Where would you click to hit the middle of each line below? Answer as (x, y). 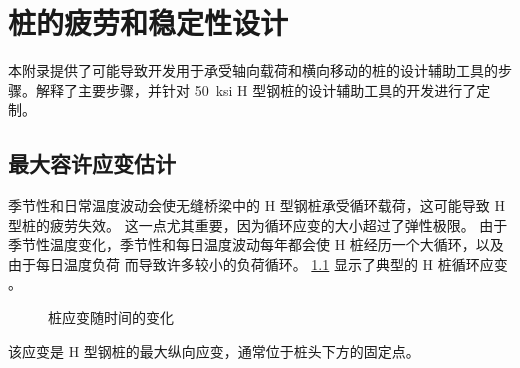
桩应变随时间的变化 (111, 317)
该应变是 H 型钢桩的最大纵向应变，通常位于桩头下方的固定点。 (214, 350)
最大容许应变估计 (92, 163)
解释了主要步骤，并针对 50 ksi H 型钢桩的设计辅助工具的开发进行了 (256, 89)
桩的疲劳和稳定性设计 (148, 22)
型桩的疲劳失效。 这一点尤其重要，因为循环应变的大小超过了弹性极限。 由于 (258, 224)
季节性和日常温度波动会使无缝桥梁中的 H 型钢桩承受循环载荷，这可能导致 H (256, 205)
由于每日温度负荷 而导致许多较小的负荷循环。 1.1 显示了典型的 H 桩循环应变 (258, 263)
